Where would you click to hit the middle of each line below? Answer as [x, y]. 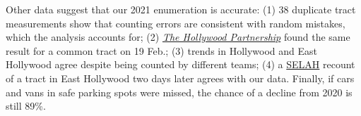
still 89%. [26, 106]
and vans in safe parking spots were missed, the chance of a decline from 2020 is [179, 92]
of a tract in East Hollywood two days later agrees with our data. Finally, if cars [180, 78]
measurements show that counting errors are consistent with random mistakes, [176, 23]
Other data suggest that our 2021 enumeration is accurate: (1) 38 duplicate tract [181, 9]
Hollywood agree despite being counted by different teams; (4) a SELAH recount [180, 64]
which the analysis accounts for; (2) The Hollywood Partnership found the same [178, 37]
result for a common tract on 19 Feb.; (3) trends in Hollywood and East [162, 50]
